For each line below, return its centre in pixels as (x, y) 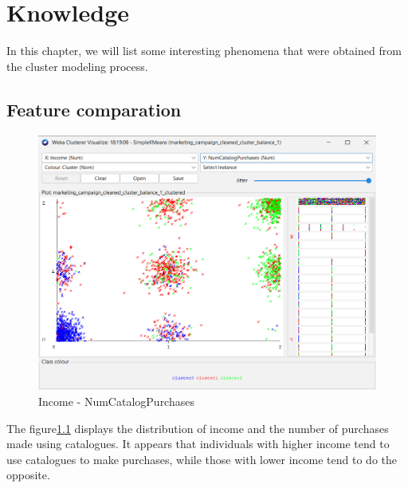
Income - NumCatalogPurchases (116, 401)
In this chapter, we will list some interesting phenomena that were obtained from (204, 51)
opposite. (28, 475)
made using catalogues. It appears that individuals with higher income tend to (198, 444)
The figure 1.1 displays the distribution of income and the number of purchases (198, 428)
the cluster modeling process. (77, 66)
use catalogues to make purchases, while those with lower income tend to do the (202, 459)
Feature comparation (94, 109)
